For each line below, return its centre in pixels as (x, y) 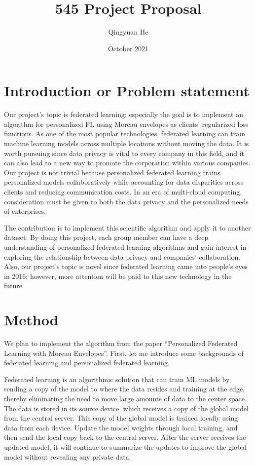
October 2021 (128, 48)
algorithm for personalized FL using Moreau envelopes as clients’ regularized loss (126, 124)
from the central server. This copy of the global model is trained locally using (121, 418)
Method (31, 320)
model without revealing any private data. (68, 456)
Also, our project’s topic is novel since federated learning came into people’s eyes (126, 266)
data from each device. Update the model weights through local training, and (121, 427)
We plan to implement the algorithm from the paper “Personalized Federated (121, 343)
